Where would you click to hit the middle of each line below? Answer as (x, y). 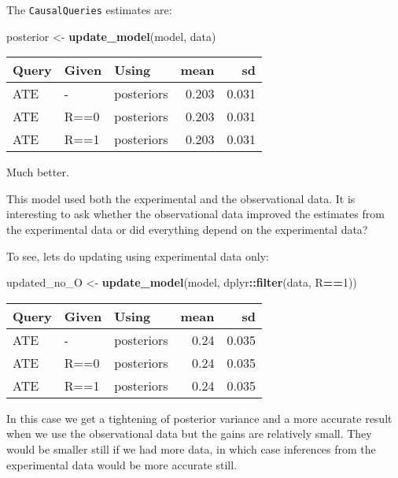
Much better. (38, 172)
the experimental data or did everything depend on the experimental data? (187, 230)
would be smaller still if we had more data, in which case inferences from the (191, 449)
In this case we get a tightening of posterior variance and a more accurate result (199, 418)
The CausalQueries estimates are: (89, 9)
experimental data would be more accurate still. (122, 464)
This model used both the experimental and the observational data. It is (181, 198)
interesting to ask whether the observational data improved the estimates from (195, 214)
